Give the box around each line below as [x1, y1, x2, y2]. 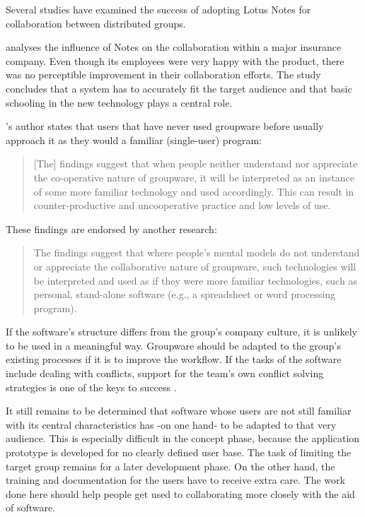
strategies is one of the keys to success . [6, 379, 177, 394]
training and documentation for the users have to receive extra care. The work [6, 473, 345, 487]
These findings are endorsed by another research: [6, 221, 217, 236]
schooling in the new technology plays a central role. [6, 95, 233, 109]
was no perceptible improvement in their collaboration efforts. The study [6, 67, 321, 82]
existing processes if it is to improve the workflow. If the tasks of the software [6, 352, 342, 367]
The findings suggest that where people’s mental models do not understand [33, 245, 360, 260]
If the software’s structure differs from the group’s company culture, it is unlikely [6, 324, 357, 339]
